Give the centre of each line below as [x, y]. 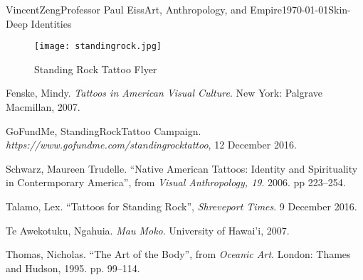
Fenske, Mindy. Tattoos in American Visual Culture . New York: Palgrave [164, 93]
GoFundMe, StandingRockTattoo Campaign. [104, 130]
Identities [51, 23]
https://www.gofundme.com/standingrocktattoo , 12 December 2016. [151, 145]
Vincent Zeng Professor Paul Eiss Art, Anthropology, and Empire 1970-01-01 [167, 9]
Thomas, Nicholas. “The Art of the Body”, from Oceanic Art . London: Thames [178, 254]
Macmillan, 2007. [43, 107]
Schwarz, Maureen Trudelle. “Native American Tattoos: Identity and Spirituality [182, 168]
